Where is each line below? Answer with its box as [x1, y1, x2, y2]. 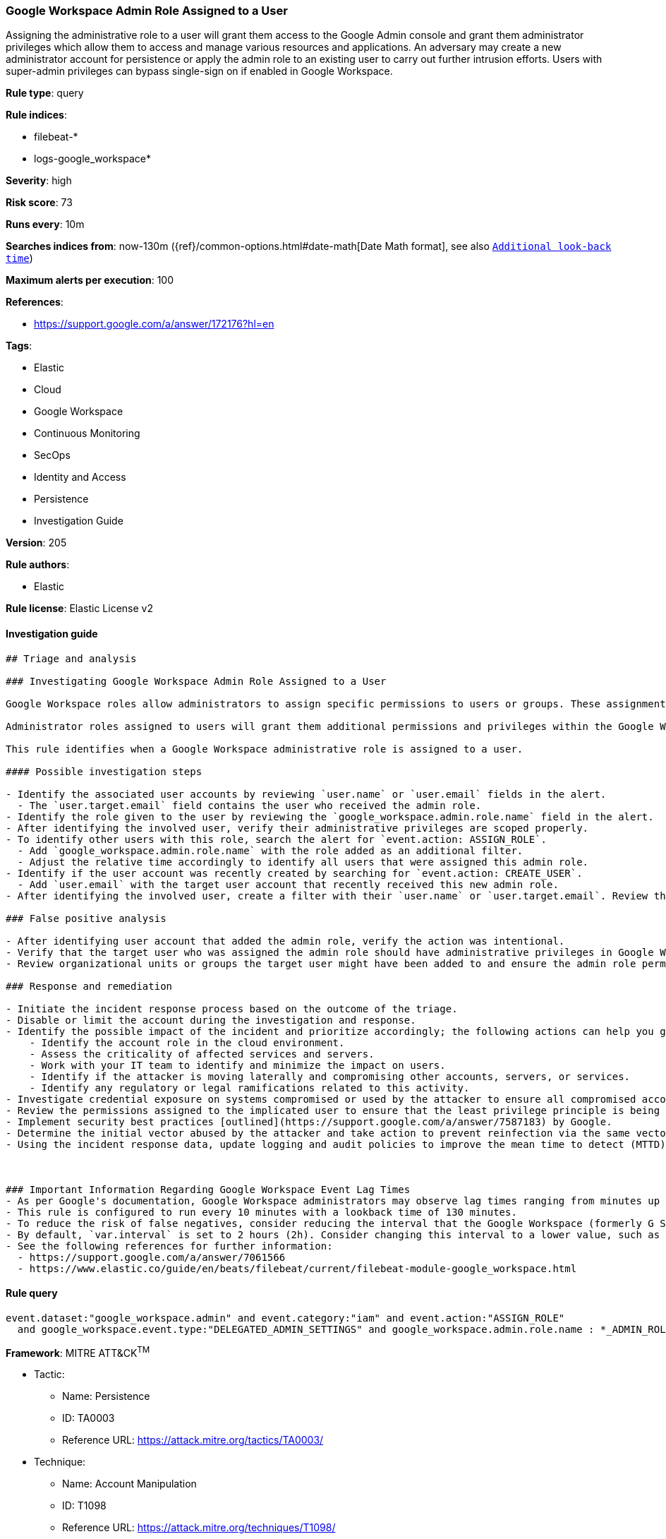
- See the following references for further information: [6, 1240, 333, 1252]
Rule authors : [6, 558, 70, 571]
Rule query [6, 1287, 58, 1300]
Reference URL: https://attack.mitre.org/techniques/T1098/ [62, 1521, 336, 1534]
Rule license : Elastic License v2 [6, 602, 153, 615]
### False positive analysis [6, 912, 166, 924]
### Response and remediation [6, 980, 173, 992]
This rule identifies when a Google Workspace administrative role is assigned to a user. [6, 743, 523, 755]
